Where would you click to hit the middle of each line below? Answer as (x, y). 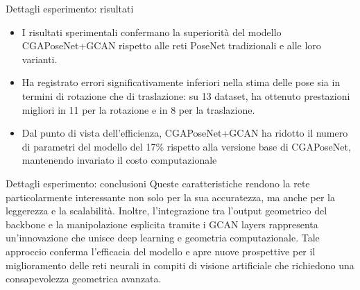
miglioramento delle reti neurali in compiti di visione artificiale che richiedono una (180, 265)
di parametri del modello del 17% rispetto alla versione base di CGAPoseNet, (186, 146)
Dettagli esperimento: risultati (70, 8)
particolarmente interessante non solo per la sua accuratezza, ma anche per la (170, 197)
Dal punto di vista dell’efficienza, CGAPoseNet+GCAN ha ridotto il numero (185, 133)
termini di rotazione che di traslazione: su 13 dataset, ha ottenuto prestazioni (186, 95)
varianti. (40, 59)
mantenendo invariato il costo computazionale (119, 160)
